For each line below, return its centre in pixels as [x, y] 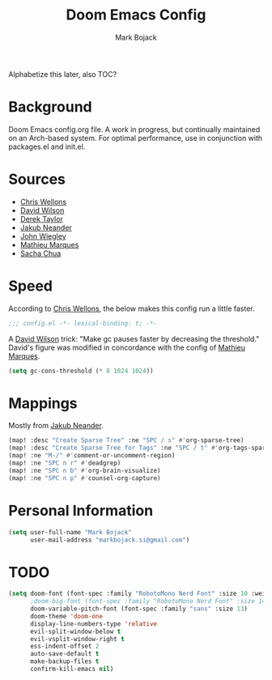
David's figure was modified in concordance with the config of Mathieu [127, 347]
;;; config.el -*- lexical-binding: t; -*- [83, 323]
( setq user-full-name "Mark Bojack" [70, 532]
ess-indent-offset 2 [64, 646]
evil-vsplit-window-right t [77, 639]
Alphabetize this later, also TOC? [63, 74]
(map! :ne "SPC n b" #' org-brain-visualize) [85, 470]
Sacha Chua [40, 253]
